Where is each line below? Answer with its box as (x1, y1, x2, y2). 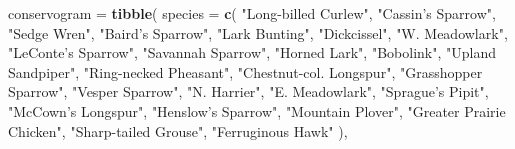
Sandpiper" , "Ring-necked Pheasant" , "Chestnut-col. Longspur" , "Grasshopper (8, 61, 483, 82)
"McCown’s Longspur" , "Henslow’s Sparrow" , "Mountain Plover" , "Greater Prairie (8, 100, 506, 121)
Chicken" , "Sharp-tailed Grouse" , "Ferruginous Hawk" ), (8, 120, 348, 141)
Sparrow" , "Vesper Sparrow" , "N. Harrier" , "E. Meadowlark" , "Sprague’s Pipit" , (8, 81, 489, 102)
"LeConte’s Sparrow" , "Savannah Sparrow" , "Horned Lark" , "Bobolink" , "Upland (8, 42, 496, 63)
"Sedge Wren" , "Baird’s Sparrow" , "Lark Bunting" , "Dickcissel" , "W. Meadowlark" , (8, 22, 508, 43)
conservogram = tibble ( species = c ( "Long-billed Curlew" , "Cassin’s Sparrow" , (8, 3, 496, 23)
